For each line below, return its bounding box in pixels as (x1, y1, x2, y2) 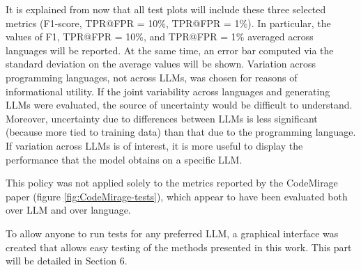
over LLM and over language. (6, 202, 131, 217)
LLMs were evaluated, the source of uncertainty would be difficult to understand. (6, 97, 353, 112)
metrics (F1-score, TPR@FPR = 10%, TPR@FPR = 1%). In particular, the (6, 15, 331, 30)
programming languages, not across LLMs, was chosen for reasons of (6, 70, 298, 84)
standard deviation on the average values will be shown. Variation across (6, 56, 316, 71)
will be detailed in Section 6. (6, 253, 128, 268)
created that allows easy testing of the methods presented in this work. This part (6, 239, 352, 254)
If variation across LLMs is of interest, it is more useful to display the (6, 138, 303, 152)
